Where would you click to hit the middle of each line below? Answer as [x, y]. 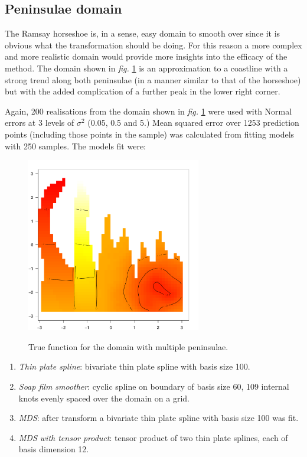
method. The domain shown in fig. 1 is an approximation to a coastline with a [146, 68]
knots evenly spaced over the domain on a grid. [104, 398]
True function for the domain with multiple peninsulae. [128, 346]
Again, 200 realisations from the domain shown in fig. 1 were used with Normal [148, 111]
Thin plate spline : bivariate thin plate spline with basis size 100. [134, 366]
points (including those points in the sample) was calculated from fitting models [150, 134]
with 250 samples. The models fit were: [76, 146]
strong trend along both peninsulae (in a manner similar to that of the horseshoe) [153, 79]
